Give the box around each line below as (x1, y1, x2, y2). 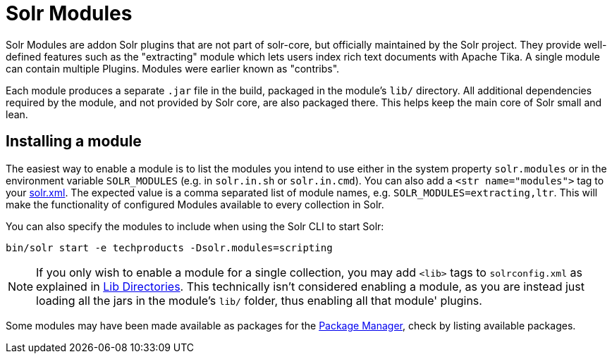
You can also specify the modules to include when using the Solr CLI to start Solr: (6, 220, 384, 232)
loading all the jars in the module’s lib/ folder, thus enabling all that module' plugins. (36, 293, 482, 308)
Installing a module (6, 132, 142, 151)
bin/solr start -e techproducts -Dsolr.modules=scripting (6, 241, 333, 253)
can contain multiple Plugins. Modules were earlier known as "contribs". (6, 62, 340, 75)
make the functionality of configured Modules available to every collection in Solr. (6, 198, 384, 210)
